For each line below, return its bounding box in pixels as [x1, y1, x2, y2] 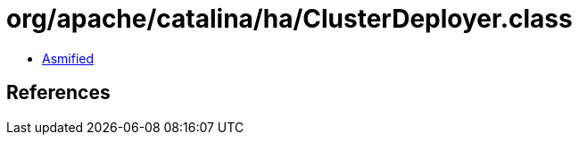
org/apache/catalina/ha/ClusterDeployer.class [6, 4, 573, 34]
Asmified [42, 50, 95, 66]
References [6, 81, 111, 104]
